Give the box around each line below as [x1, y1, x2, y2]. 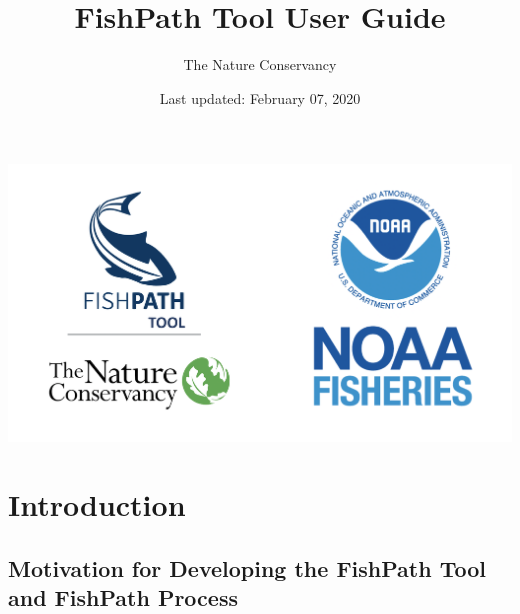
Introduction [8, 484, 186, 525]
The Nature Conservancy [183, 54, 337, 75]
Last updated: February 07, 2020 [159, 87, 361, 108]
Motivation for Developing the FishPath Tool [8, 553, 486, 584]
